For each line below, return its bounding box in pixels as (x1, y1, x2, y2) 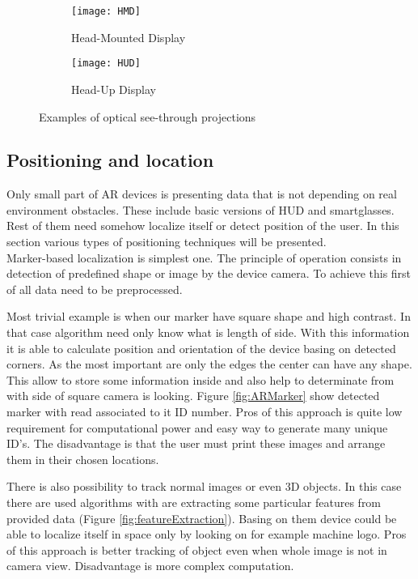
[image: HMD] (71, 6, 141, 17)
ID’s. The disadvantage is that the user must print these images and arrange (6, 435, 386, 452)
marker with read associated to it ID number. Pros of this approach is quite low (6, 403, 403, 420)
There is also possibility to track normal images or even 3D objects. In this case (6, 478, 402, 495)
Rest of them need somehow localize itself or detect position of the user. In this (6, 217, 399, 234)
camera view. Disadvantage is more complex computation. (6, 557, 294, 574)
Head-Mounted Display (71, 28, 186, 45)
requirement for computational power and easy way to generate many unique (6, 419, 388, 436)
